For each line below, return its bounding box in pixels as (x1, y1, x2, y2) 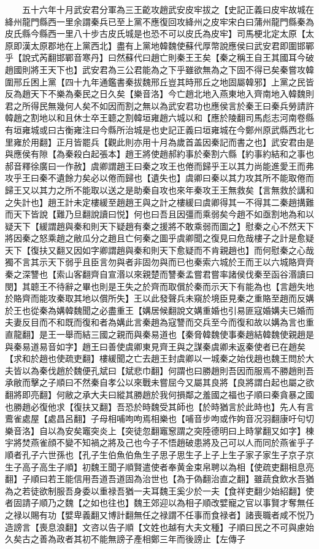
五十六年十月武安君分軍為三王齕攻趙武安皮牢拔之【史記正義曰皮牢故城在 (21, 3, 314, 15)
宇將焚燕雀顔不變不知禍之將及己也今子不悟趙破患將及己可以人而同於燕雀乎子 (5, 436, 314, 449)
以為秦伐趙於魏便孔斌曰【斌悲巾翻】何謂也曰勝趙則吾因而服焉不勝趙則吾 (21, 364, 314, 376)
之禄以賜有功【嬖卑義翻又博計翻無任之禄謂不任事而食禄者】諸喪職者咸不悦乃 (5, 508, 314, 521)
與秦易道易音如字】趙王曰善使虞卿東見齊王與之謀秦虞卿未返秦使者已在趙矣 (5, 340, 306, 352)
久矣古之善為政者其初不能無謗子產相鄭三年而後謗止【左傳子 (5, 532, 245, 545)
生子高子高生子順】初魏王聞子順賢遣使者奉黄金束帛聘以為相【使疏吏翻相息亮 (5, 460, 314, 473)
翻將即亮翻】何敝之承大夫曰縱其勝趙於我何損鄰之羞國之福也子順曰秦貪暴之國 (5, 388, 314, 400)
